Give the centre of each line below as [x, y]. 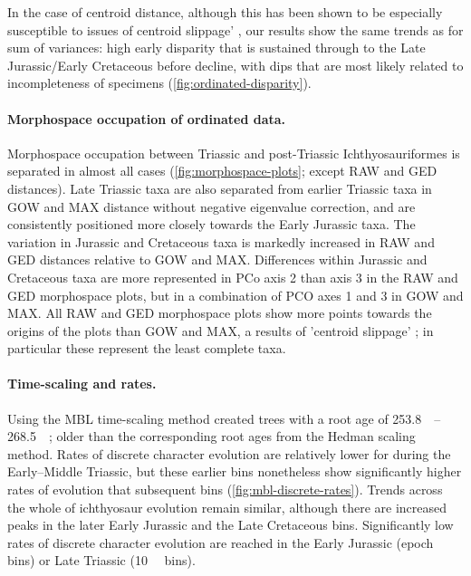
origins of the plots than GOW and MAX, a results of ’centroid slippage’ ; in [221, 330]
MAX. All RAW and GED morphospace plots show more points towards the [220, 313]
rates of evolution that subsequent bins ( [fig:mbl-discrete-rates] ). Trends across [225, 490]
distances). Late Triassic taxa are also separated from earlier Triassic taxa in [220, 188]
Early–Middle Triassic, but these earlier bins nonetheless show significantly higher [235, 471]
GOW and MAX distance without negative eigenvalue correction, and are [211, 206]
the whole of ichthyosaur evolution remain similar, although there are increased [227, 507]
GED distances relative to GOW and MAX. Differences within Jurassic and [217, 259]
